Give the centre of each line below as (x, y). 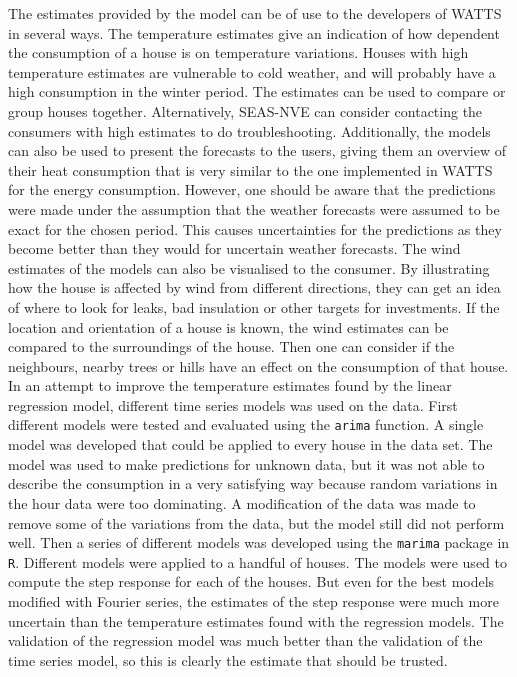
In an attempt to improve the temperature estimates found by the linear (230, 385)
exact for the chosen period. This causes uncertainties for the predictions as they (255, 228)
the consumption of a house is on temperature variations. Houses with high (238, 52)
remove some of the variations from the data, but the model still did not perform (256, 522)
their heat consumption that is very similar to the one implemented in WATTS (250, 169)
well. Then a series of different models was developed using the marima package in (259, 542)
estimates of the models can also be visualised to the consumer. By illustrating (249, 267)
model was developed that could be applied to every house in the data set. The (250, 444)
